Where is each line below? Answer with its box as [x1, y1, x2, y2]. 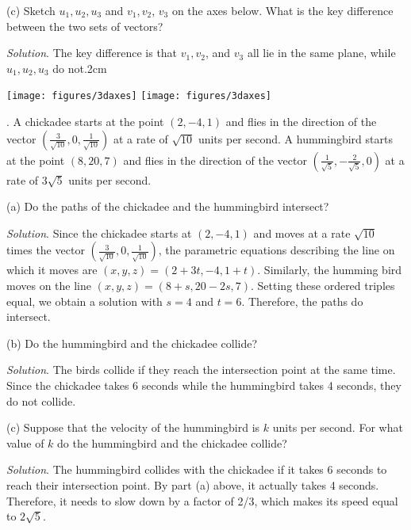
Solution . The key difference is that [6, 44, 178, 61]
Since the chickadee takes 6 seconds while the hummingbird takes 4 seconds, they [6, 376, 401, 393]
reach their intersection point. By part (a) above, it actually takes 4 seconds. [6, 476, 379, 493]
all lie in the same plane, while [247, 44, 396, 61]
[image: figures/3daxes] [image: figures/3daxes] [6, 90, 271, 102]
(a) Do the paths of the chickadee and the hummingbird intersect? [6, 198, 329, 215]
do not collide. [6, 392, 76, 409]
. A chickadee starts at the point [6, 113, 164, 130]
